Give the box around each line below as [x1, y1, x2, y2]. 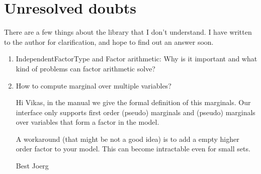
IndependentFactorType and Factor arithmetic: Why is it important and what [16, 53, 257, 64]
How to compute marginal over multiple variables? [16, 80, 171, 91]
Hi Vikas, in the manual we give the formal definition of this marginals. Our [16, 97, 251, 108]
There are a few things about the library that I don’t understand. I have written [4, 27, 252, 37]
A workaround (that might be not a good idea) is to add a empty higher [16, 133, 239, 144]
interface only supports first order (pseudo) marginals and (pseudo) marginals [16, 107, 255, 117]
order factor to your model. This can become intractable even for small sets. [16, 143, 250, 154]
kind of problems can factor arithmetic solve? [16, 63, 155, 73]
